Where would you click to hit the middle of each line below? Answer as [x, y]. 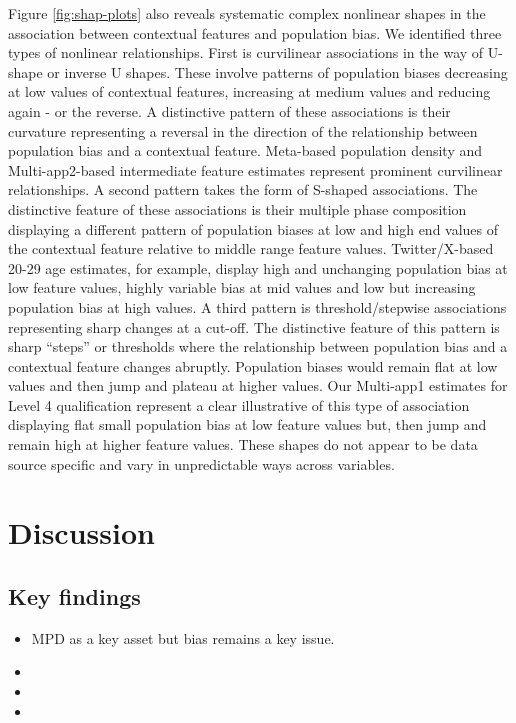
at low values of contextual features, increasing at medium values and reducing [249, 91]
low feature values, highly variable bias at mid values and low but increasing [242, 287]
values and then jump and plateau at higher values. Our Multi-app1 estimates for [258, 385]
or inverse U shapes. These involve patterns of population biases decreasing [277, 71]
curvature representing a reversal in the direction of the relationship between [243, 130]
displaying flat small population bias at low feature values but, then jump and [247, 424]
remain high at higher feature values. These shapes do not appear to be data [243, 444]
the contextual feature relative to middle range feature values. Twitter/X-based [251, 248]
